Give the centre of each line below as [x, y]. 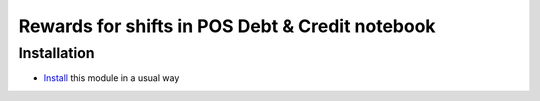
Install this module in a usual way [111, 78]
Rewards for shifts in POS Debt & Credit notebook [227, 26]
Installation [56, 53]
